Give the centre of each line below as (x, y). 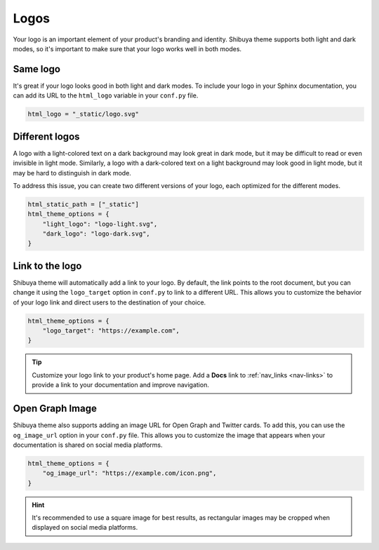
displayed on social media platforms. (85, 528)
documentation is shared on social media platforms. (88, 445)
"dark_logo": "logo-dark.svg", (96, 234)
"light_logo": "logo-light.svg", (100, 224)
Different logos (46, 136)
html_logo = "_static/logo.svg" (84, 114)
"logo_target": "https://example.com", (111, 331)
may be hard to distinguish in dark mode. (72, 173)
